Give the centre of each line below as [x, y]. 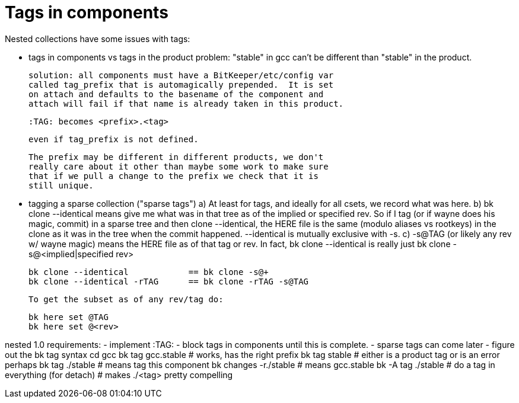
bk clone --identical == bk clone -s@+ [149, 272]
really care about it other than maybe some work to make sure [179, 166]
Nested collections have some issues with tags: [98, 39]
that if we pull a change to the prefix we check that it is [173, 176]
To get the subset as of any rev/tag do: [126, 299]
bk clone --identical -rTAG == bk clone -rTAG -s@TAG [169, 281]
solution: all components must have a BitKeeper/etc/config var [181, 75]
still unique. [61, 185]
